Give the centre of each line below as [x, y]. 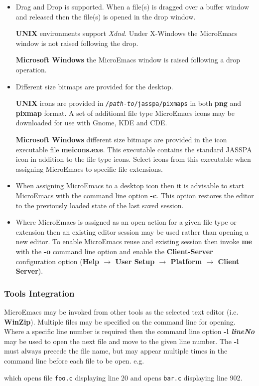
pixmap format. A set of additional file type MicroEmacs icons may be [125, 113]
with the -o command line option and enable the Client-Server [114, 251]
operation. [31, 69]
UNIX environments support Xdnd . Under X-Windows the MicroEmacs [127, 33]
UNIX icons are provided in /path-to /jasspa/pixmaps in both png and [129, 103]
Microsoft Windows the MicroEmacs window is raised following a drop [128, 60]
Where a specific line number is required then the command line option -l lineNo [129, 331]
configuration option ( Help [58, 261]
